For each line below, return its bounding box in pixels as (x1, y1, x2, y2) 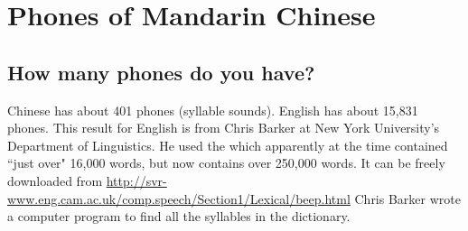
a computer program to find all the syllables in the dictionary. (7, 207, 351, 226)
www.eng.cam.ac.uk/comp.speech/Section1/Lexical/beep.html (7, 189, 351, 208)
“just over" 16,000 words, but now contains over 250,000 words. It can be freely (7, 153, 445, 172)
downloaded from (7, 171, 103, 189)
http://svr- (106, 171, 167, 189)
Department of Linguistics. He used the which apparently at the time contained (7, 135, 448, 154)
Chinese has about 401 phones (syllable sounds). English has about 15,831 (7, 100, 418, 119)
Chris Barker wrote (354, 189, 461, 208)
